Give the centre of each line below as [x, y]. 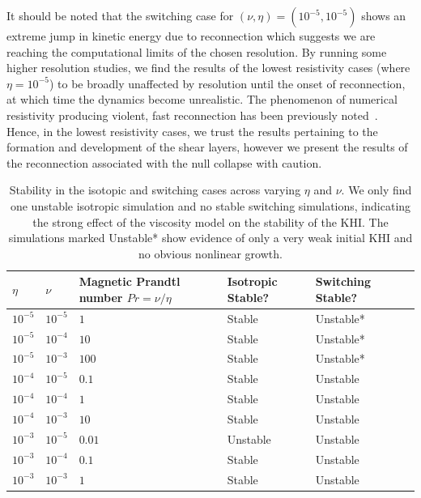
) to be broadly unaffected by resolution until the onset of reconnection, [227, 83]
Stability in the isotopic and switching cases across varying [155, 190]
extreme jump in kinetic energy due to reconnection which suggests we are [191, 36]
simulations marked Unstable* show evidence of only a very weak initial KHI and [210, 238]
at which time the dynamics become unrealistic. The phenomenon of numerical [202, 99]
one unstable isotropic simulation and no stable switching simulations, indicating [210, 205]
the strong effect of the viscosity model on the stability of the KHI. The [210, 221]
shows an [384, 15]
